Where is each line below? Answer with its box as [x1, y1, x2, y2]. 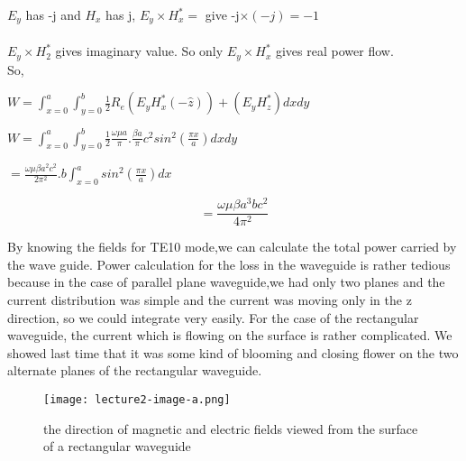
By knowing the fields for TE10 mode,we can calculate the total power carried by [7, 237, 457, 256]
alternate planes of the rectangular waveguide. [7, 361, 262, 380]
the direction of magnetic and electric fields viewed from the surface [43, 419, 418, 438]
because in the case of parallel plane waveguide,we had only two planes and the [7, 272, 445, 291]
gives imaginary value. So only [55, 41, 224, 60]
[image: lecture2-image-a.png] [43, 392, 231, 406]
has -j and [25, 5, 81, 23]
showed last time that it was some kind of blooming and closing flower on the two [7, 343, 459, 362]
